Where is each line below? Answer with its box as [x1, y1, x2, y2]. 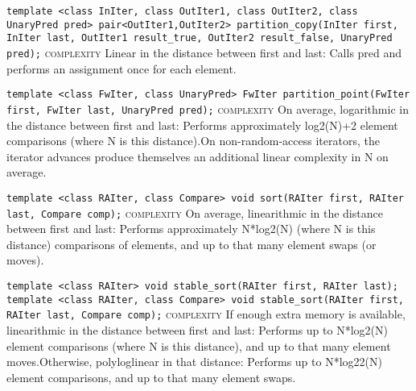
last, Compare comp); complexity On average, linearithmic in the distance [6, 204, 383, 221]
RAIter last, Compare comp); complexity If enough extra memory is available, [6, 306, 406, 322]
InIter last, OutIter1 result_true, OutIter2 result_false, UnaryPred [6, 32, 393, 44]
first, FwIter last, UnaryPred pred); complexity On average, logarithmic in [6, 100, 409, 117]
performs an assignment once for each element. [6, 60, 237, 77]
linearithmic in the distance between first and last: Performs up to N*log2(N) [6, 321, 388, 338]
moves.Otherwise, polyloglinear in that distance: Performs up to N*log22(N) [6, 353, 382, 370]
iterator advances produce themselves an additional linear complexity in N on [6, 148, 389, 164]
